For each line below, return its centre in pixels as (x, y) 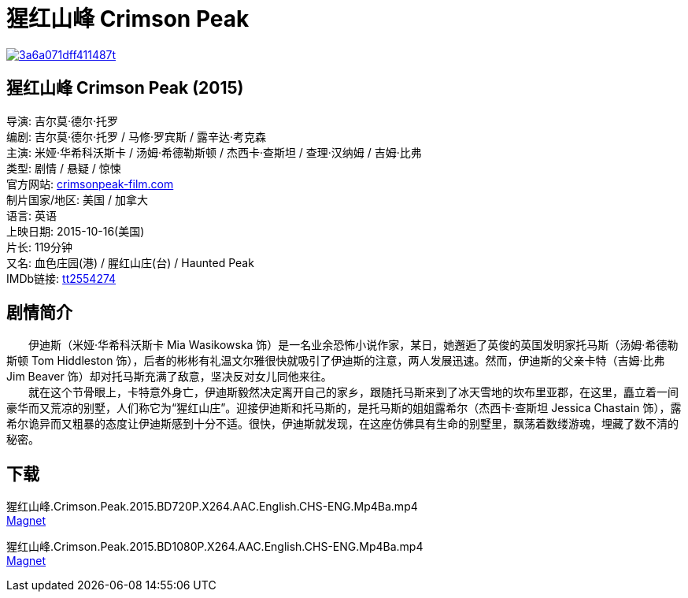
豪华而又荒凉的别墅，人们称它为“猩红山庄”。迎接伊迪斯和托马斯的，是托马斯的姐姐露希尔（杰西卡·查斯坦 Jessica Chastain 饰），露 (344, 408)
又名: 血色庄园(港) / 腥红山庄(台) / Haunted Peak (130, 262)
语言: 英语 (31, 215)
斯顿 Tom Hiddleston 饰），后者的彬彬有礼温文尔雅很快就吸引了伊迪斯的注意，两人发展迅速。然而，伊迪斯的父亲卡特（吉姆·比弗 (336, 361)
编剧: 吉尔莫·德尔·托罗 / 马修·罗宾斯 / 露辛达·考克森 (136, 136)
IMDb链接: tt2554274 (61, 278)
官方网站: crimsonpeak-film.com (90, 184)
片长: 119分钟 (40, 247)
